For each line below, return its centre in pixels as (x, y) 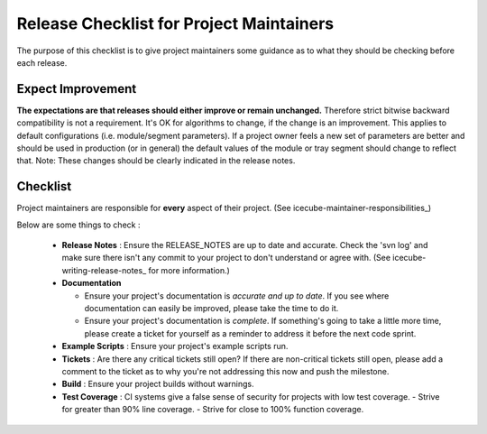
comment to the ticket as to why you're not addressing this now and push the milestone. (225, 371)
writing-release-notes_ (104, 270)
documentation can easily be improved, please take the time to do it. (211, 309)
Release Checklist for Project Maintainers (175, 23)
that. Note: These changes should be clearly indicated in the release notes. (156, 161)
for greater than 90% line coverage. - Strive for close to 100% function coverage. (213, 410)
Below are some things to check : (78, 225)
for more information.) (189, 270)
